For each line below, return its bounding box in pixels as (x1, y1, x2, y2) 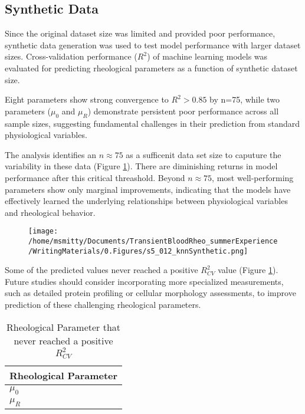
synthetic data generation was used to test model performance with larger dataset (5, 38, 301, 51)
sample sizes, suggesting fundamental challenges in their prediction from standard (5, 117, 300, 129)
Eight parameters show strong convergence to (5, 93, 169, 106)
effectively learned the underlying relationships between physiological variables (5, 195, 288, 207)
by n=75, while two (209, 93, 280, 106)
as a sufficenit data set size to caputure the (126, 148, 281, 160)
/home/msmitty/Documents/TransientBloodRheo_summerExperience (28, 236, 278, 245)
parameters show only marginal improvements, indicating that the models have (5, 183, 291, 195)
